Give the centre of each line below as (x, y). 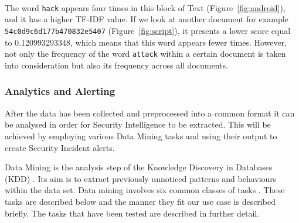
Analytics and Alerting (60, 91)
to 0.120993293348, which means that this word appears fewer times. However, (146, 42)
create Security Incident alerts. (60, 147)
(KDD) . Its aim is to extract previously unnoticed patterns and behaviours (141, 178)
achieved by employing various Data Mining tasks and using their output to (141, 135)
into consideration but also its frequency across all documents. (116, 65)
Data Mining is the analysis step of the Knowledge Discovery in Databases (139, 167)
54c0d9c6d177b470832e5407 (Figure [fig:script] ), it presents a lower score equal (148, 31)
